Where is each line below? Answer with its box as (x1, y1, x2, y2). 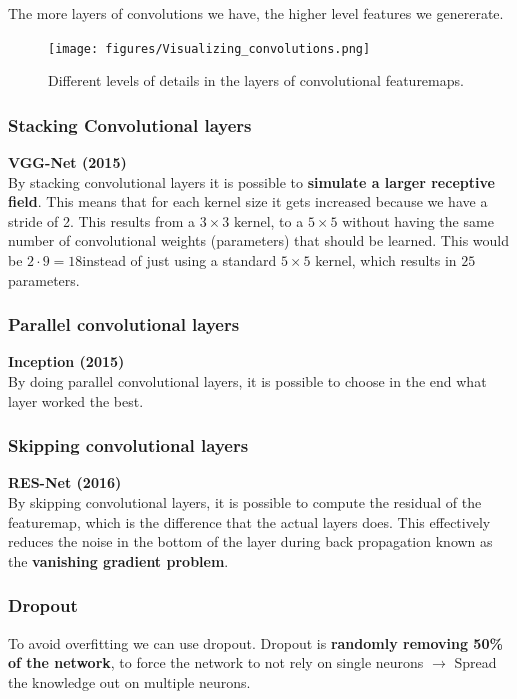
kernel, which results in (315, 250, 457, 271)
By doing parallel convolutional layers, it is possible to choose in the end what (8, 371, 487, 392)
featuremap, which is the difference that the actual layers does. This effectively (8, 511, 491, 532)
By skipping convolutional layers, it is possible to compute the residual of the (8, 492, 482, 513)
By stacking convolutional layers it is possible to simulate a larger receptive (8, 171, 495, 192)
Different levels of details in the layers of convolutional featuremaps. (48, 70, 464, 91)
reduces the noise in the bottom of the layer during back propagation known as (8, 531, 493, 552)
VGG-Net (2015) (8, 152, 127, 173)
